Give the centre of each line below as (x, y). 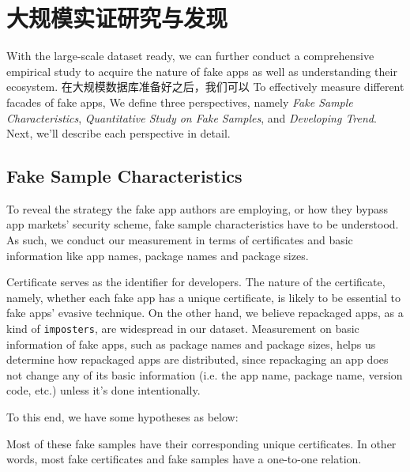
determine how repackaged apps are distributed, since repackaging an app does (197, 359)
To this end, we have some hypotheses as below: (122, 417)
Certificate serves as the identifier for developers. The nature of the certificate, (196, 282)
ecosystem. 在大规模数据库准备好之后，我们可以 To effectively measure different (205, 87)
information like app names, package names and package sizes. (158, 255)
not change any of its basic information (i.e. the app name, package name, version (205, 374)
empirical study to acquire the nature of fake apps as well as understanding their (202, 71)
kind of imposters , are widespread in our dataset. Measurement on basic (183, 329)
